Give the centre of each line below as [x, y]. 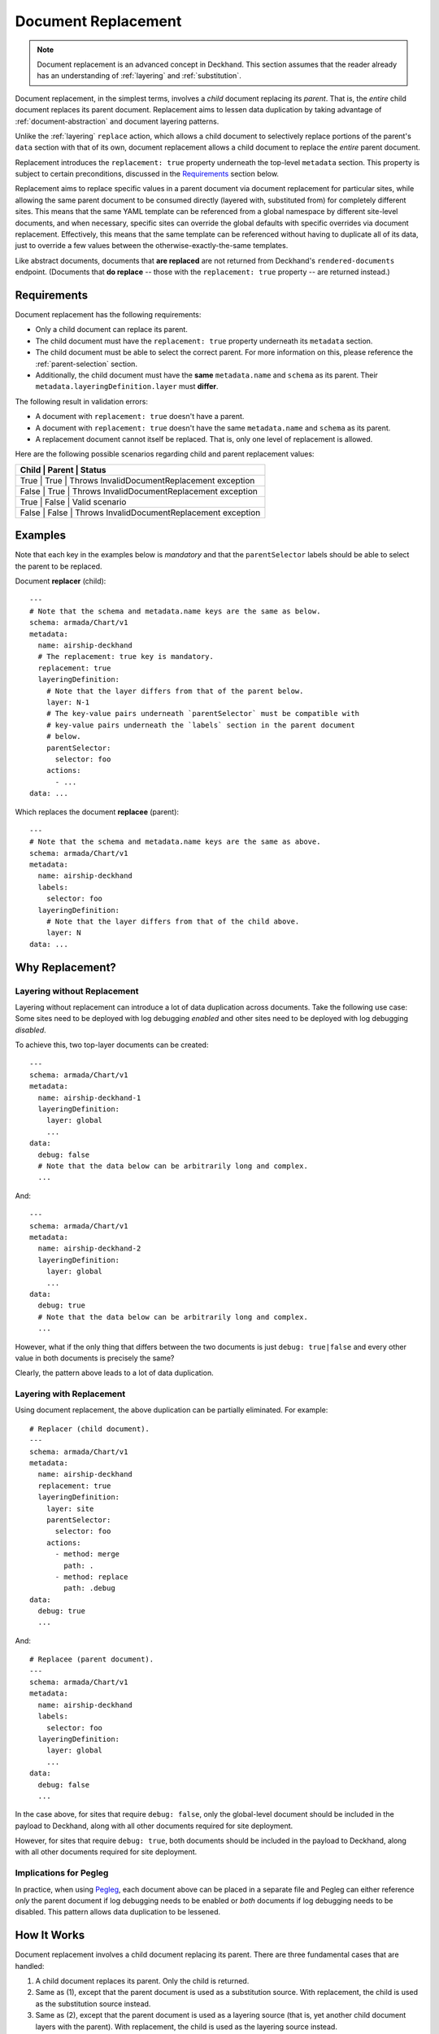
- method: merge [87, 1554]
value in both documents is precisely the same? [95, 1358]
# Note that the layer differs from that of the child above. [173, 922]
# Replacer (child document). [90, 1429]
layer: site [70, 1508]
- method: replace [91, 1577]
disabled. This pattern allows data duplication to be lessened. [118, 1912]
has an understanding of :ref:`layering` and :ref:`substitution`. [139, 76]
